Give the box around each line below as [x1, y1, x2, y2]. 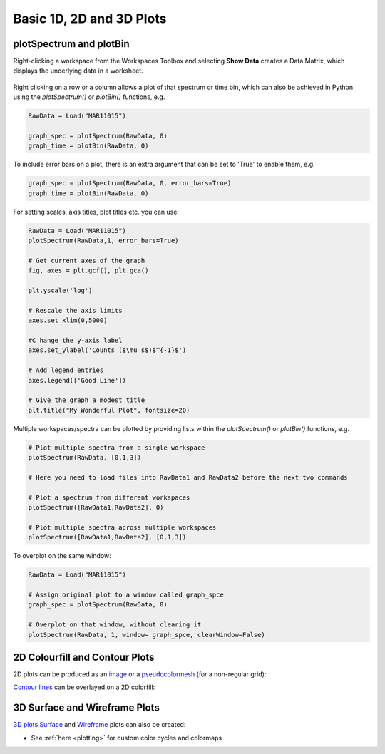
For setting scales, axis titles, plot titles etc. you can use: [13, 207, 180, 216]
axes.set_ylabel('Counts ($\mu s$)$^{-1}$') [28, 346, 187, 354]
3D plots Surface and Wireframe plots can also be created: [13, 721, 186, 729]
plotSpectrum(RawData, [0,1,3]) [28, 453, 142, 462]
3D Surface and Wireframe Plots [13, 702, 160, 714]
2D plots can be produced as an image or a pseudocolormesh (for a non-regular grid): [13, 670, 267, 678]
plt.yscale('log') [28, 286, 93, 295]
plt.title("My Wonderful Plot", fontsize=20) [28, 406, 190, 414]
